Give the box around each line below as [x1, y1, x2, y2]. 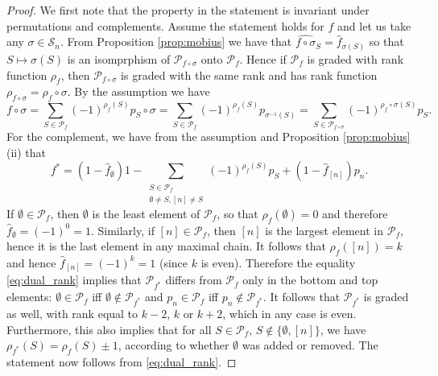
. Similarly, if [90, 221, 155, 238]
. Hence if [239, 50, 287, 67]
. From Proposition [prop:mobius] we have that [60, 33, 292, 50]
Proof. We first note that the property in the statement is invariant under [6, 2, 370, 18]
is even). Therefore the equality [200, 254, 356, 271]
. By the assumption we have [67, 83, 210, 100]
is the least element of [92, 205, 200, 221]
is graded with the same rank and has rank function [121, 66, 378, 83]
